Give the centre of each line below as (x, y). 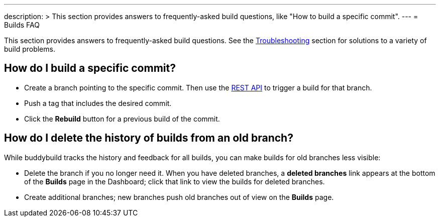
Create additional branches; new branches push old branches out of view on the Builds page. (179, 197)
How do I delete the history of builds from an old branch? (149, 138)
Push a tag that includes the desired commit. (98, 103)
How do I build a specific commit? (90, 68)
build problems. (30, 49)
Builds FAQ (22, 25)
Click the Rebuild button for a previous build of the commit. (122, 119)
